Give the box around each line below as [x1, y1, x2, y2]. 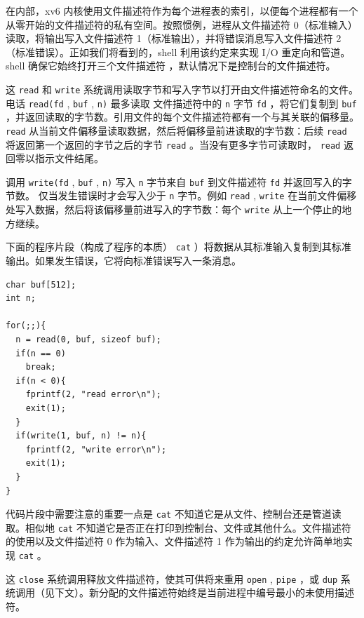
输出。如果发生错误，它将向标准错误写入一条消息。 [6, 253, 241, 267]
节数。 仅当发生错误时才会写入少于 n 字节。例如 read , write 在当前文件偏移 [6, 188, 357, 203]
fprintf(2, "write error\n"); [25, 444, 167, 455]
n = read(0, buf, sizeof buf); [15, 334, 161, 344]
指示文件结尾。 [34, 151, 104, 166]
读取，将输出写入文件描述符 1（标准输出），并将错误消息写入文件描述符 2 [6, 31, 342, 46]
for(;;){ [6, 321, 46, 331]
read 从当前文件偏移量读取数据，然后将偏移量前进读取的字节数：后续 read [6, 123, 347, 137]
